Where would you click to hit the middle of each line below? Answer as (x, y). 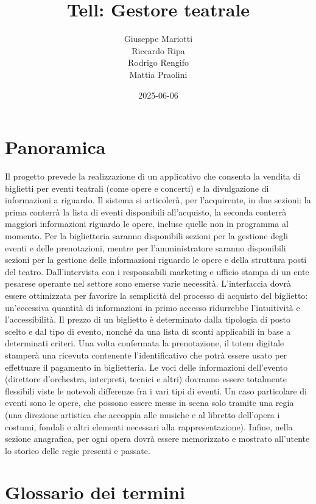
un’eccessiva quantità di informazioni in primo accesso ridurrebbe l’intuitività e (153, 307)
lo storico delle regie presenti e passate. (78, 450)
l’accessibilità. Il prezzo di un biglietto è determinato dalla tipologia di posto (148, 319)
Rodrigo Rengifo (158, 62)
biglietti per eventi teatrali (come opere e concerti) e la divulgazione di (137, 188)
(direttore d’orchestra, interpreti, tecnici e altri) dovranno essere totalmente (146, 379)
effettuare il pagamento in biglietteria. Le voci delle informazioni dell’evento (146, 367)
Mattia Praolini (158, 74)
